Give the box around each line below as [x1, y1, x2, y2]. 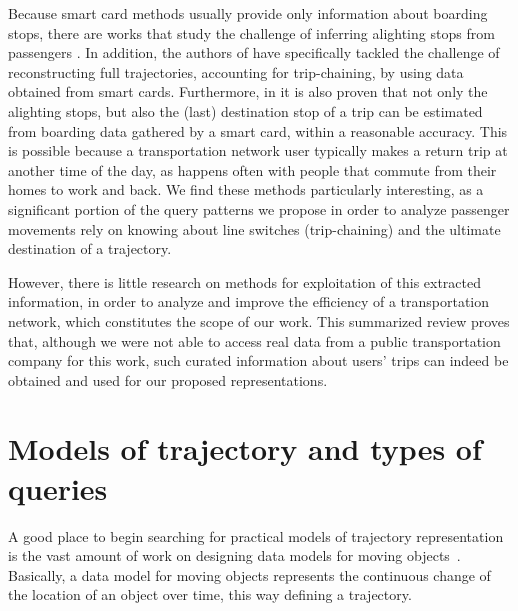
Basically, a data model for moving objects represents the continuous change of [8, 564, 491, 585]
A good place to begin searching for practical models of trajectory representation [8, 525, 504, 546]
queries [8, 467, 108, 508]
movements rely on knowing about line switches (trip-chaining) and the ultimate [8, 218, 501, 239]
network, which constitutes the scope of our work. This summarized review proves [8, 310, 510, 331]
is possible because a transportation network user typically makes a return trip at [8, 140, 508, 161]
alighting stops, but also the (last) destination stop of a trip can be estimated [8, 100, 483, 121]
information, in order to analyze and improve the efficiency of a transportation [8, 291, 490, 312]
